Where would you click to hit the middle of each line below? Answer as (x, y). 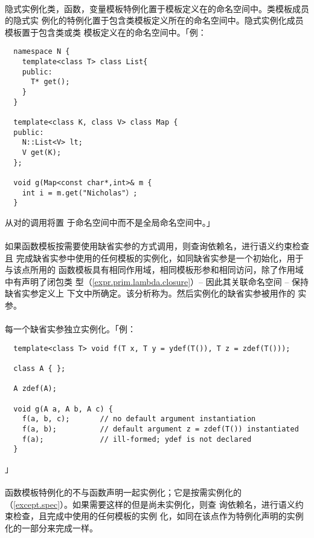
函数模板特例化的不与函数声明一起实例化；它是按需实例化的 (123, 492)
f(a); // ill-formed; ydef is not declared (137, 439)
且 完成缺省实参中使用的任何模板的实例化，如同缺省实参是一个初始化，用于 (154, 258)
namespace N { (42, 52)
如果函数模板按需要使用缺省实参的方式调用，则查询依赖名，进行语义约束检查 (157, 246)
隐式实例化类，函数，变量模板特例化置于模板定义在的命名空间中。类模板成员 (157, 8)
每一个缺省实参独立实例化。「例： (70, 329)
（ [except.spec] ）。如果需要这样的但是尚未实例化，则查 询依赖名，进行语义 (150, 504)
